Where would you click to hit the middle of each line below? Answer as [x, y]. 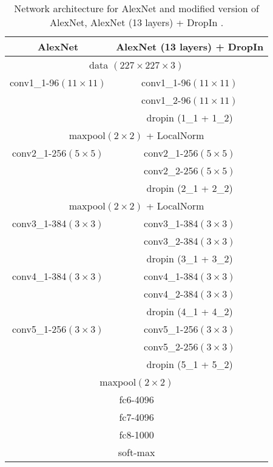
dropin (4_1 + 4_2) [190, 311]
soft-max [136, 452]
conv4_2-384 [171, 294]
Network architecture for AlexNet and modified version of [136, 8]
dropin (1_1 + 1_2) [190, 118]
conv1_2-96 [166, 100]
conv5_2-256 [171, 346]
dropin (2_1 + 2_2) [190, 188]
